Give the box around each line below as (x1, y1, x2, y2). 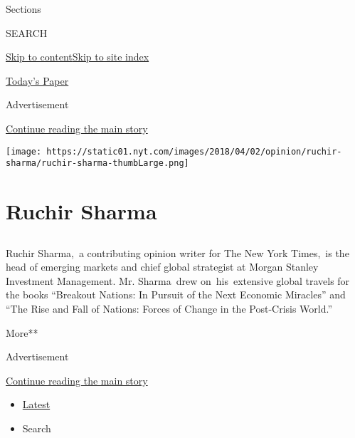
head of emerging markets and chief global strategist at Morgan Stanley (6, 259, 319, 274)
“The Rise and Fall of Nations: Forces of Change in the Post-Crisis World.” (6, 301, 333, 316)
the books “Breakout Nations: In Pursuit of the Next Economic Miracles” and (6, 287, 346, 302)
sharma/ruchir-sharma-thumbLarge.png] (6, 158, 189, 169)
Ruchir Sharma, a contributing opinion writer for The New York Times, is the (6, 245, 349, 260)
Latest (22, 397, 51, 412)
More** (6, 325, 38, 340)
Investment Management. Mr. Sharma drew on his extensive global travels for (6, 273, 350, 288)
